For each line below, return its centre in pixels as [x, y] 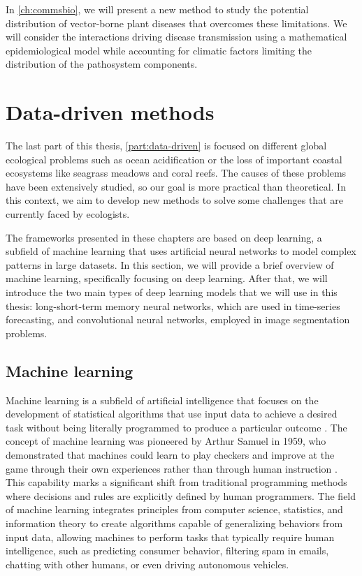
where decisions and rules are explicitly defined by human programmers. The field [181, 495]
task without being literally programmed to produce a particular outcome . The [176, 427]
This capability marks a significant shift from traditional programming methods [176, 482]
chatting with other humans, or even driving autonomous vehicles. [147, 564]
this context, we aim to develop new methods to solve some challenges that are [174, 200]
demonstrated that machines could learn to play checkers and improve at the [170, 454]
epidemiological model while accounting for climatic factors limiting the [159, 50]
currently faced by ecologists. [68, 214]
